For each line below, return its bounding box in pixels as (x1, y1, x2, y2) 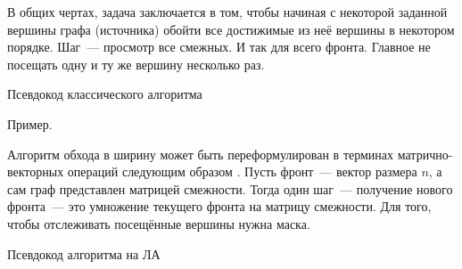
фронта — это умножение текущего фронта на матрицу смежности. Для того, (7, 197, 432, 216)
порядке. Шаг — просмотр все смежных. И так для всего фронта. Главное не (7, 37, 431, 56)
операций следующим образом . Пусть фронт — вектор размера (67, 162, 417, 181)
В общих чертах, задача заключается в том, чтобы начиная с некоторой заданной (7, 3, 448, 20)
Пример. (7, 114, 53, 133)
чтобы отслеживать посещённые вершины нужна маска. (7, 214, 310, 232)
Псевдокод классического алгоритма (7, 85, 202, 103)
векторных (7, 162, 64, 181)
